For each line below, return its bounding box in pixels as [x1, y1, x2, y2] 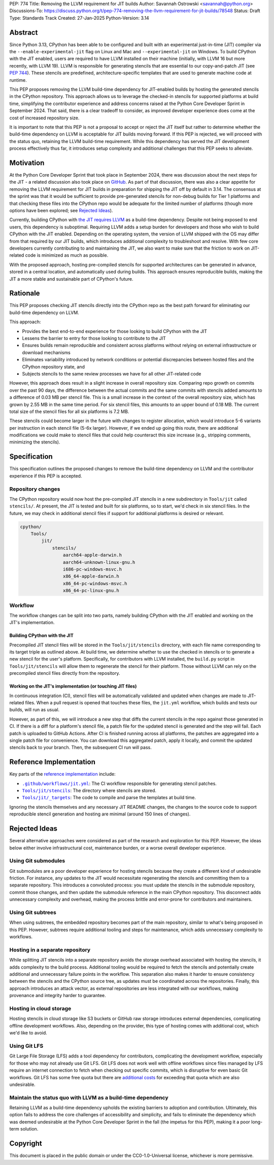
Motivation [9, 158, 45, 167]
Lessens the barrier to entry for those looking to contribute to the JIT [22, 335, 166, 341]
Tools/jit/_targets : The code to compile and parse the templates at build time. [22, 795, 196, 801]
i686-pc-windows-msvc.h [62, 566, 122, 572]
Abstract [9, 28, 38, 37]
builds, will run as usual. [9, 707, 60, 713]
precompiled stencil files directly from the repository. [9, 670, 120, 676]
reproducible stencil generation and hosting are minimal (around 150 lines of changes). [9, 811, 191, 817]
